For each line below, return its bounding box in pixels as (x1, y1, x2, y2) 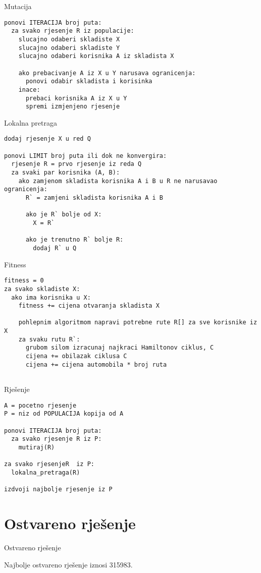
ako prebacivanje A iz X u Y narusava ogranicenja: (18, 69, 196, 77)
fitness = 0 (4, 277, 44, 284)
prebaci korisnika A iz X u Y (25, 94, 127, 102)
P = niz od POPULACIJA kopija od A (4, 410, 124, 418)
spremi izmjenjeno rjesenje (25, 103, 120, 110)
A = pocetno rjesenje (4, 402, 77, 409)
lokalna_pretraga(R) (11, 469, 80, 476)
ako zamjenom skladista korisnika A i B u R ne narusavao (18, 177, 218, 185)
